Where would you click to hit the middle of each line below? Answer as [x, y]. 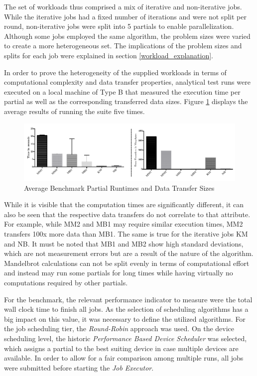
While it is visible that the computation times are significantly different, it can [124, 204]
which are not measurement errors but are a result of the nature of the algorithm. [129, 253]
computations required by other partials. [66, 282]
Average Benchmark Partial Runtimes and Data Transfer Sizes [119, 188]
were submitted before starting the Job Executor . [79, 367]
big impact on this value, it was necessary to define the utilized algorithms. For [125, 318]
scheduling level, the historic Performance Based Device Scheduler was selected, [126, 338]
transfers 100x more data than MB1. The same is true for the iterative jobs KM [126, 233]
